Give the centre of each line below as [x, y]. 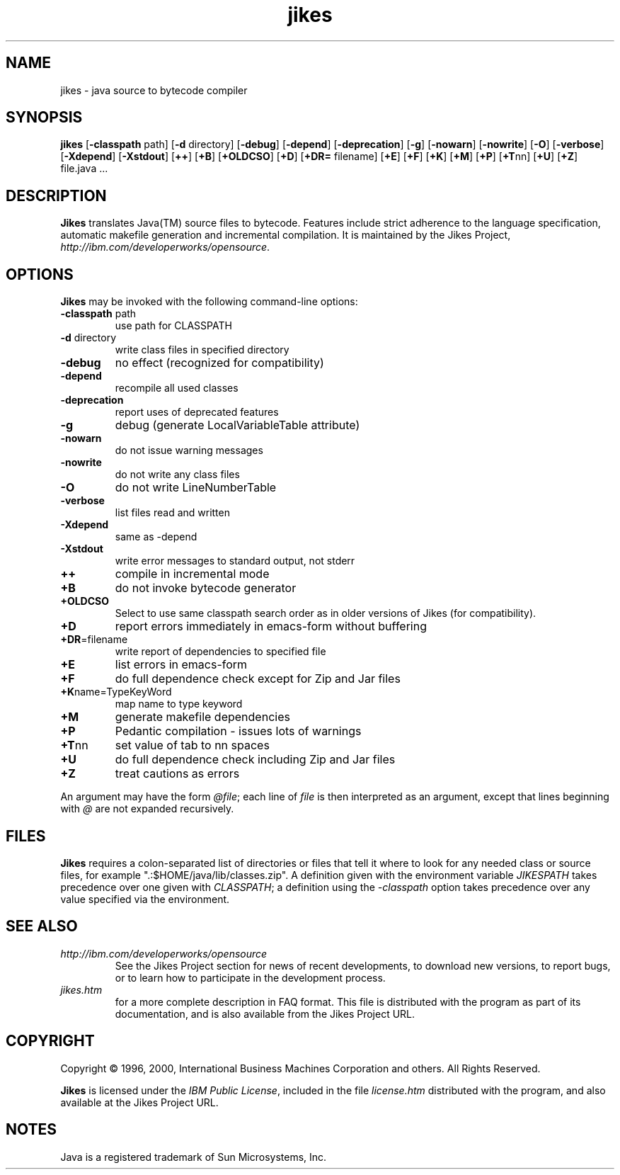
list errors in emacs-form [181, 665]
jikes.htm [81, 989]
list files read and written [172, 513]
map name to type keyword [179, 704]
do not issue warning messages [189, 450]
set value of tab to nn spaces [192, 745]
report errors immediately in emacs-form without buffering [271, 626]
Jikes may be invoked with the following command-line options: [209, 302]
